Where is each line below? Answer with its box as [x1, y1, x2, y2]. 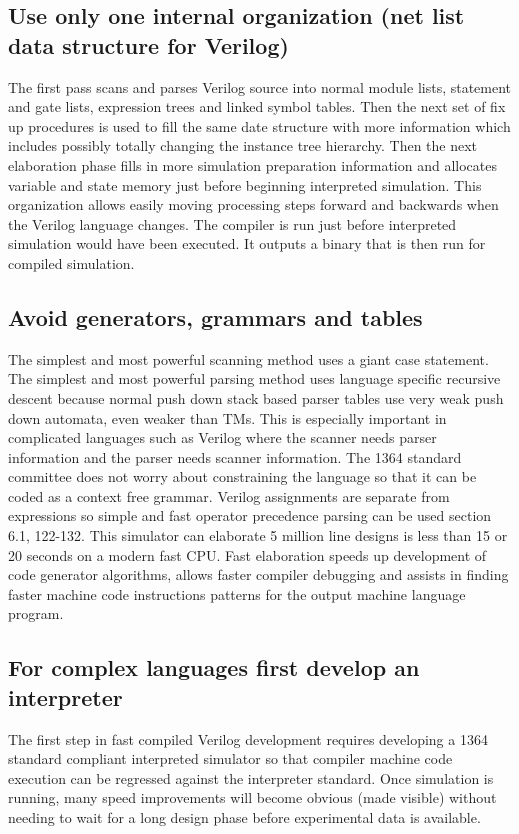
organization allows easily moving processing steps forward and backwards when [8, 194, 499, 215]
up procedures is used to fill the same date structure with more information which [8, 115, 511, 136]
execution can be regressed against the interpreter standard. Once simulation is [8, 767, 494, 788]
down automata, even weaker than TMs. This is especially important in [8, 407, 447, 428]
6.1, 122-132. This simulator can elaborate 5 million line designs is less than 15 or [8, 525, 508, 546]
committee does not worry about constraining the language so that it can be [8, 466, 477, 487]
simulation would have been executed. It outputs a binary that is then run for [8, 233, 486, 254]
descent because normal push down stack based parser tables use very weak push [8, 387, 504, 408]
